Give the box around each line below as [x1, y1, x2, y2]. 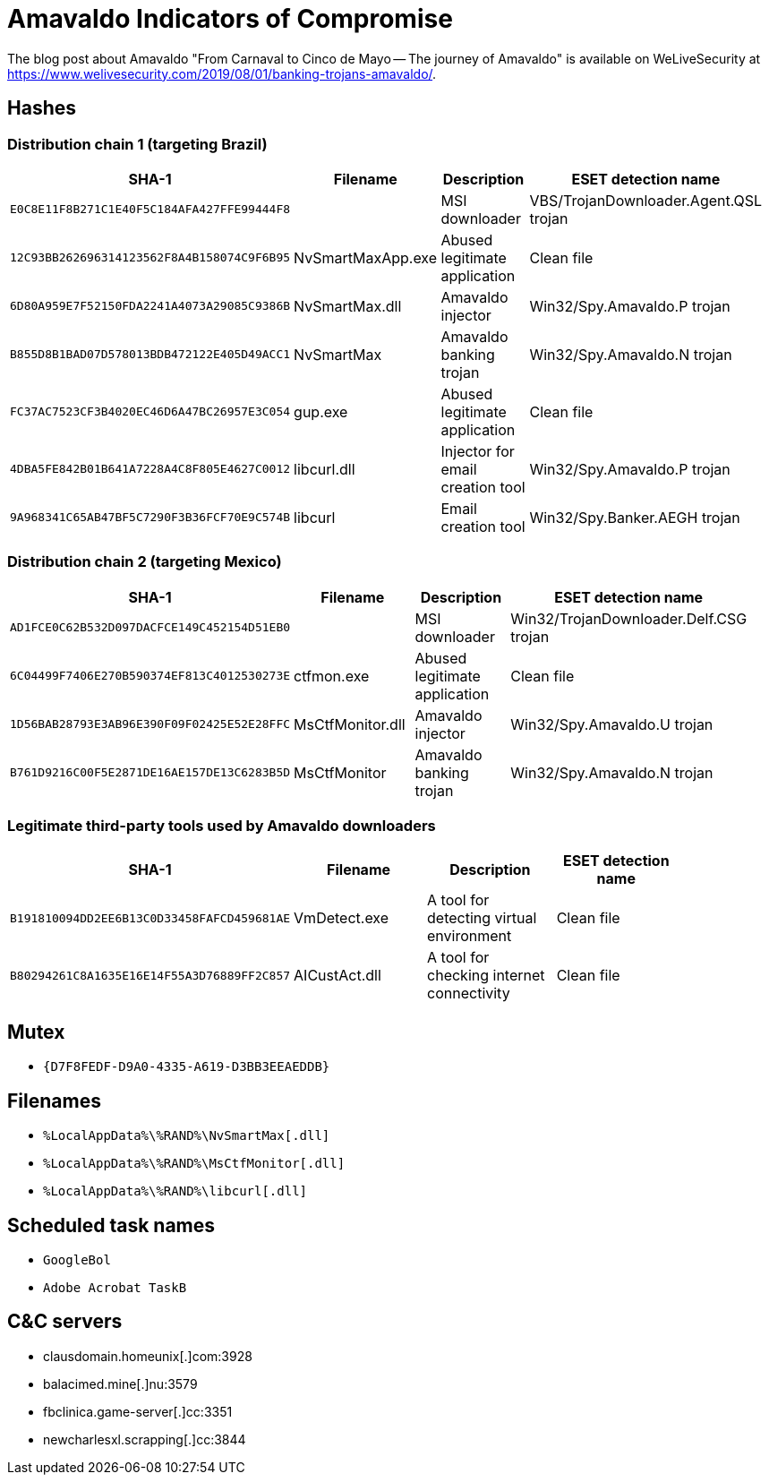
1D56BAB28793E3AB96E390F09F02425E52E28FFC [10, 717, 291, 732]
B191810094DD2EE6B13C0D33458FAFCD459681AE [10, 911, 291, 925]
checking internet [427, 966, 545, 985]
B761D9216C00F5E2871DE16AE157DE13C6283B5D [10, 766, 291, 780]
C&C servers [7, 1310, 123, 1333]
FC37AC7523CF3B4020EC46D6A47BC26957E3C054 [10, 405, 291, 419]
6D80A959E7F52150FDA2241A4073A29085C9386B [10, 299, 291, 313]
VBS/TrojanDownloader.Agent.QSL [529, 191, 763, 210]
